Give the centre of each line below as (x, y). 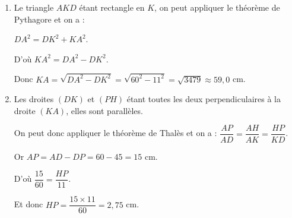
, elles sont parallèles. (104, 110)
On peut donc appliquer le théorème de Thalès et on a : (115, 133)
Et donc (28, 204)
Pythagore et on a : (49, 19)
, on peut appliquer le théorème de (217, 7)
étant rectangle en (112, 7)
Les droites (34, 99)
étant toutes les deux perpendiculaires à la (204, 99)
